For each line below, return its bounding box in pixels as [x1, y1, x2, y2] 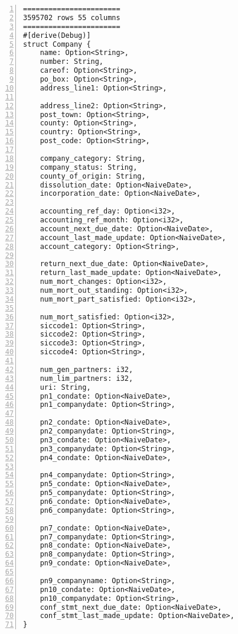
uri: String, [40, 383, 91, 392]
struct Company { [23, 40, 91, 48]
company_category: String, [40, 154, 146, 163]
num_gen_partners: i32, [40, 365, 133, 374]
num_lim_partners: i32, [40, 374, 133, 383]
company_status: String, [40, 163, 138, 172]
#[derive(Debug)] [23, 31, 91, 40]
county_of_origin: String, [40, 172, 146, 180]
